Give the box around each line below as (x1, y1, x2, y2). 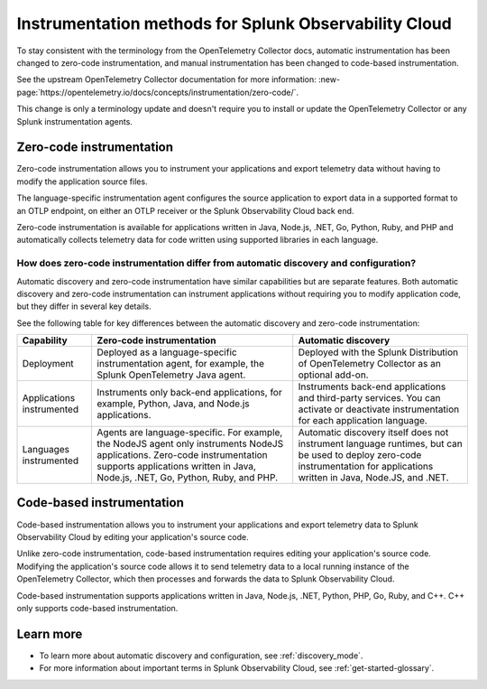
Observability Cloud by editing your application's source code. (16, 531, 249, 542)
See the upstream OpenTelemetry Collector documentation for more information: (16, 74, 317, 85)
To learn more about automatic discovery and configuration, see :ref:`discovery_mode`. (39, 650, 363, 661)
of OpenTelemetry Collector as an (298, 358, 441, 370)
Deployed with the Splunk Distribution (298, 346, 459, 358)
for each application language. (298, 414, 427, 427)
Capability (22, 334, 68, 347)
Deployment (22, 358, 74, 370)
